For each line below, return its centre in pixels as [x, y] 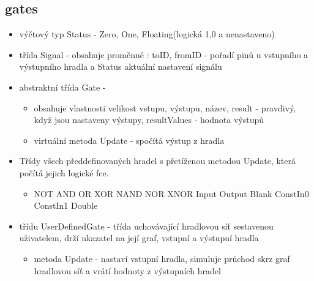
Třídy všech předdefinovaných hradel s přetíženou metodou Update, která [157, 161]
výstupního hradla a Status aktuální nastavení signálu [121, 66]
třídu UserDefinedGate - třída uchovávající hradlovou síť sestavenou [146, 226]
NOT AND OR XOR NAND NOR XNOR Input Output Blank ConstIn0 [171, 193]
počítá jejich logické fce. [64, 172]
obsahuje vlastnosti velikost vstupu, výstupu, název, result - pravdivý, [165, 107]
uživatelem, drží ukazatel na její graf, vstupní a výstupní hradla [139, 238]
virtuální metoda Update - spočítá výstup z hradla [129, 140]
